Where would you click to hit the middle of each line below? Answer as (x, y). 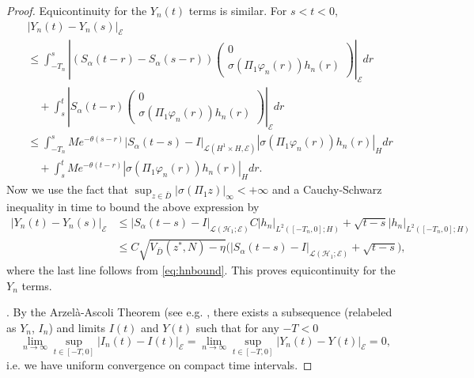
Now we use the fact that (68, 189)
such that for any (237, 327)
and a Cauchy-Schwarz (327, 189)
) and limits (77, 327)
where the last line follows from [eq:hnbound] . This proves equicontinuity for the (201, 270)
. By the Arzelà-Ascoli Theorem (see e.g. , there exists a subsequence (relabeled (199, 312)
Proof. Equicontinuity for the (77, 10)
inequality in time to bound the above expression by (133, 207)
